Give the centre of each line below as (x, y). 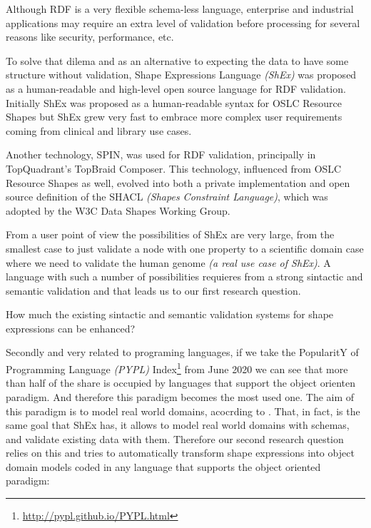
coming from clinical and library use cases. (99, 130)
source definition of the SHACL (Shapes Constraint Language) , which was (167, 197)
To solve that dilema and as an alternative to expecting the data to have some (177, 60)
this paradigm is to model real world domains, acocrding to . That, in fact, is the (183, 411)
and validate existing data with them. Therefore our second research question (175, 438)
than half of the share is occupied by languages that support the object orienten (181, 383)
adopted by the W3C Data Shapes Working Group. (118, 210)
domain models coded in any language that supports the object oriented (163, 466)
